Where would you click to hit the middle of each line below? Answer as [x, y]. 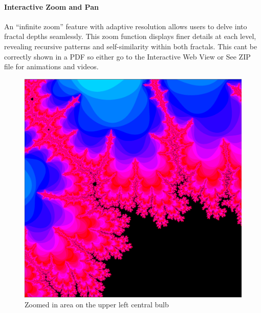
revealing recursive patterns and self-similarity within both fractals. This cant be [131, 46]
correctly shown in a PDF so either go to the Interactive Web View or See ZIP [127, 56]
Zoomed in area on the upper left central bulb [97, 305]
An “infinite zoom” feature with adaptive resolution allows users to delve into [126, 26]
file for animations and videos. [51, 66]
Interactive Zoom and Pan [51, 6]
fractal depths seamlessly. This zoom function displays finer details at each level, [130, 36]
